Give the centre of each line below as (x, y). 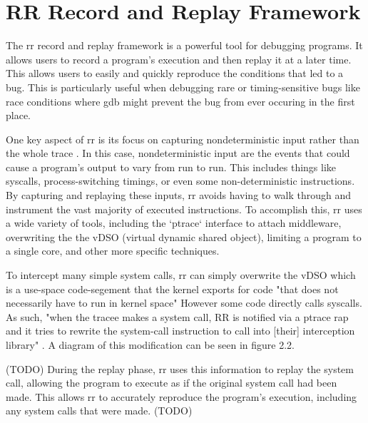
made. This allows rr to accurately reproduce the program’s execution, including (182, 396)
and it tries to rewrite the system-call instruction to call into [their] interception (180, 331)
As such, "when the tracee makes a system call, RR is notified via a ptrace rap (177, 316)
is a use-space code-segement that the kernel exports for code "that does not (172, 289)
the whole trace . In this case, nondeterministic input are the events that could (178, 153)
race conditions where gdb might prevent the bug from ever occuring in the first (180, 101)
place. (18, 115)
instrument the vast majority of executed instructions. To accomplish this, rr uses (184, 209)
